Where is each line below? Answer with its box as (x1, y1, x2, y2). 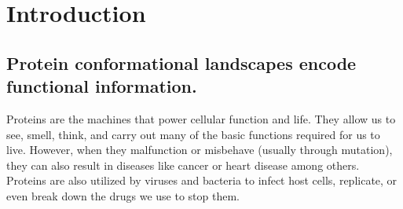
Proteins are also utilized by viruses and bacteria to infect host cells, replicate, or (6, 172, 398, 189)
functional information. (6, 74, 197, 98)
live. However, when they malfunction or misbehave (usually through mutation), (6, 141, 393, 158)
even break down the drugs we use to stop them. (6, 187, 240, 203)
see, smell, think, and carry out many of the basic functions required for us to (6, 126, 380, 142)
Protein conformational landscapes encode (6, 50, 357, 75)
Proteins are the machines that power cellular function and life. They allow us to (6, 110, 396, 126)
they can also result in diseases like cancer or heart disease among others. (6, 156, 360, 173)
